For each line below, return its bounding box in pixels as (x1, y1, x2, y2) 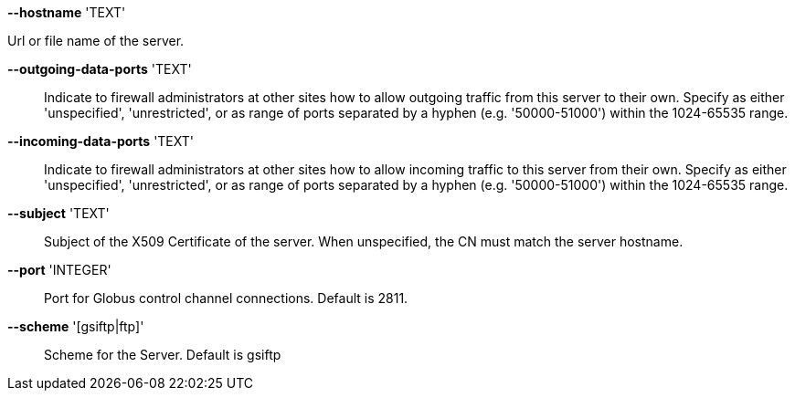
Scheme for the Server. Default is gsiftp (44, 347, 281, 362)
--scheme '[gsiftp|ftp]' (7, 319, 144, 334)
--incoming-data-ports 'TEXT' (7, 133, 195, 149)
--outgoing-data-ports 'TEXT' (7, 61, 192, 77)
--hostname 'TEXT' (7, 5, 126, 20)
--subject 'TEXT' (7, 205, 110, 221)
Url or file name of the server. (7, 33, 185, 48)
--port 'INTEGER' (7, 262, 111, 278)
